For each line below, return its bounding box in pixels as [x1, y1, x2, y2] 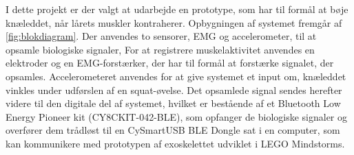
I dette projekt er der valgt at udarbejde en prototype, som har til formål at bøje [6, 2, 348, 16]
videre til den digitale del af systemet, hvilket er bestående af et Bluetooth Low [6, 96, 341, 110]
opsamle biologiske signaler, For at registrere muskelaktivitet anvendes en [6, 42, 315, 56]
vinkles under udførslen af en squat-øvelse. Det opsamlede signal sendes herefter [6, 82, 342, 97]
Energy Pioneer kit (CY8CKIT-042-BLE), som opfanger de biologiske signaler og [6, 109, 348, 123]
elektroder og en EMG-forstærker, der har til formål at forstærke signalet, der [6, 56, 334, 70]
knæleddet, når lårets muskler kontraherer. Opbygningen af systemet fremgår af [6, 15, 342, 29]
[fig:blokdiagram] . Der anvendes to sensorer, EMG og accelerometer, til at [6, 29, 317, 43]
